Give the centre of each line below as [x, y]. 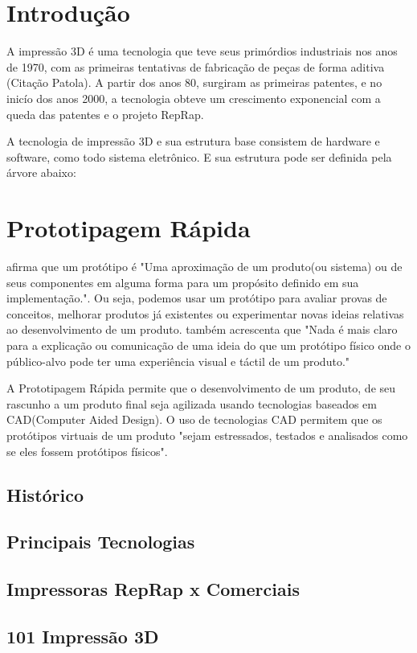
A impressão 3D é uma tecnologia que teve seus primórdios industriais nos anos [202, 51]
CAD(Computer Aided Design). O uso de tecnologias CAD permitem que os [194, 419]
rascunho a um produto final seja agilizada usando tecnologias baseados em [192, 403]
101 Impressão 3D [83, 636]
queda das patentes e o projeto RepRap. [105, 114]
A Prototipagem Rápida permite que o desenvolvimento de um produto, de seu [201, 388]
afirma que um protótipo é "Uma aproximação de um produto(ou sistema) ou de [204, 266]
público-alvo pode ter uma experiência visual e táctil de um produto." [178, 361]
